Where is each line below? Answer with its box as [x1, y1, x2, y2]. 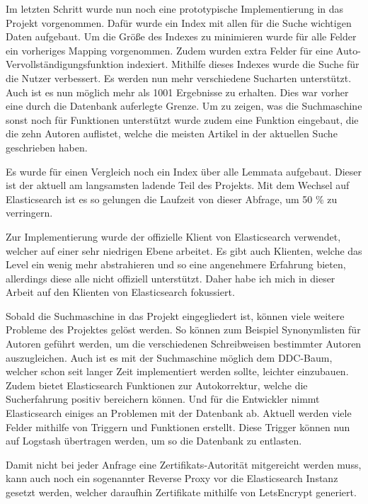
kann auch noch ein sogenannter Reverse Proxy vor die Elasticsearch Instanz [6, 471, 338, 486]
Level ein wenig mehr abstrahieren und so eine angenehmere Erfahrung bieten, [6, 257, 346, 272]
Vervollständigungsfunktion [6, 57, 124, 71]
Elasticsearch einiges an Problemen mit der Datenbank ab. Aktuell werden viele [6, 406, 352, 420]
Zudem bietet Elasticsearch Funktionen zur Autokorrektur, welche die [6, 377, 308, 392]
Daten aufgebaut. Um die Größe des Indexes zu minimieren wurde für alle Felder [6, 29, 357, 44]
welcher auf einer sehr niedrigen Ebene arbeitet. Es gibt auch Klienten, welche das [6, 243, 362, 258]
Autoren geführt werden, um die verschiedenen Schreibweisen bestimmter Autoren [6, 336, 362, 351]
